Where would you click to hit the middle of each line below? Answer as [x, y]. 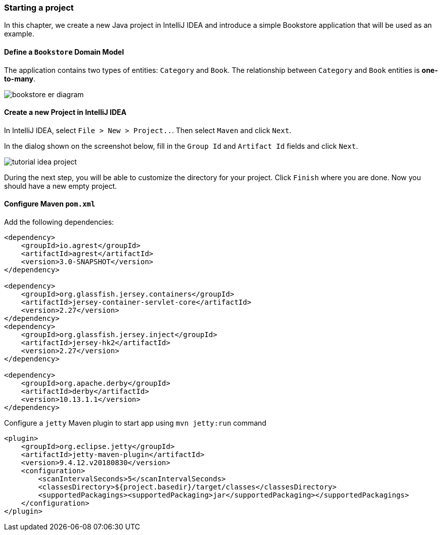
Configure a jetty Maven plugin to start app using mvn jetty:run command [135, 423]
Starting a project [39, 8]
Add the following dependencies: [59, 222]
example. [19, 34]
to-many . [20, 78]
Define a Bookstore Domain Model [64, 52]
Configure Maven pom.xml [50, 204]
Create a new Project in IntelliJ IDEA [65, 112]
